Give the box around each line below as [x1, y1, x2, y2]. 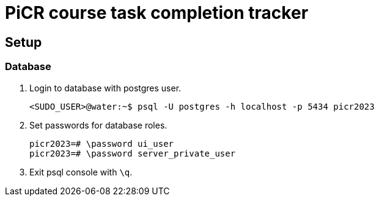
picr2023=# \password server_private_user [29, 148, 236, 158]
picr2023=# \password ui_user [29, 138, 174, 149]
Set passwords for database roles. [29, 119, 167, 130]
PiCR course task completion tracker [5, 2, 309, 23]
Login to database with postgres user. [29, 82, 182, 93]
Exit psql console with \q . [29, 166, 133, 177]
